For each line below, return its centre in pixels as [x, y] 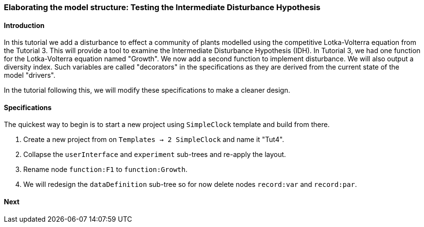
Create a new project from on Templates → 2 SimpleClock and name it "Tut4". [154, 140]
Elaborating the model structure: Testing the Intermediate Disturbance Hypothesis [162, 7]
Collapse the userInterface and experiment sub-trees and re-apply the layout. [155, 155]
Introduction [24, 25]
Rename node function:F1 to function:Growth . [105, 170]
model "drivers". [30, 75]
